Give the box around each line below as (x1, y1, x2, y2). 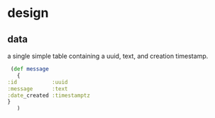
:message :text (7, 85, 69, 93)
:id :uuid (7, 78, 69, 85)
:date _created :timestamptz (7, 92, 91, 99)
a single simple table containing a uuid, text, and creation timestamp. (7, 52, 209, 60)
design (7, 5, 49, 21)
